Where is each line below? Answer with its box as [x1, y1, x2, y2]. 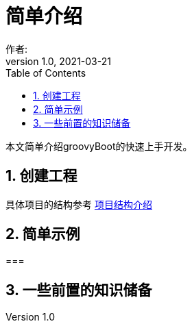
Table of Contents [5, 66, 86, 79]
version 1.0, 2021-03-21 [5, 55, 111, 67]
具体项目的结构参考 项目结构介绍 [5, 198, 152, 210]
